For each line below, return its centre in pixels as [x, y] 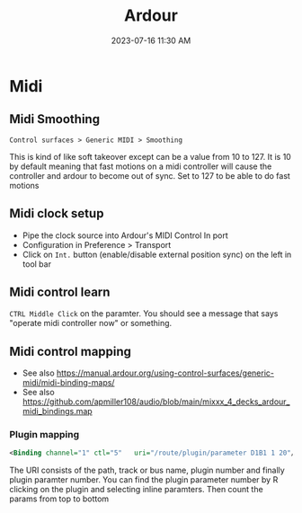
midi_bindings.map [57, 411]
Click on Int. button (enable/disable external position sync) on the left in [157, 254]
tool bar [37, 264]
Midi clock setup [57, 213]
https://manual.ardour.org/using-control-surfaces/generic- [165, 373]
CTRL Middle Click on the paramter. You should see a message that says [144, 314]
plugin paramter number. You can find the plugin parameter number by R [144, 480]
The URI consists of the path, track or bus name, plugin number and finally [147, 470]
